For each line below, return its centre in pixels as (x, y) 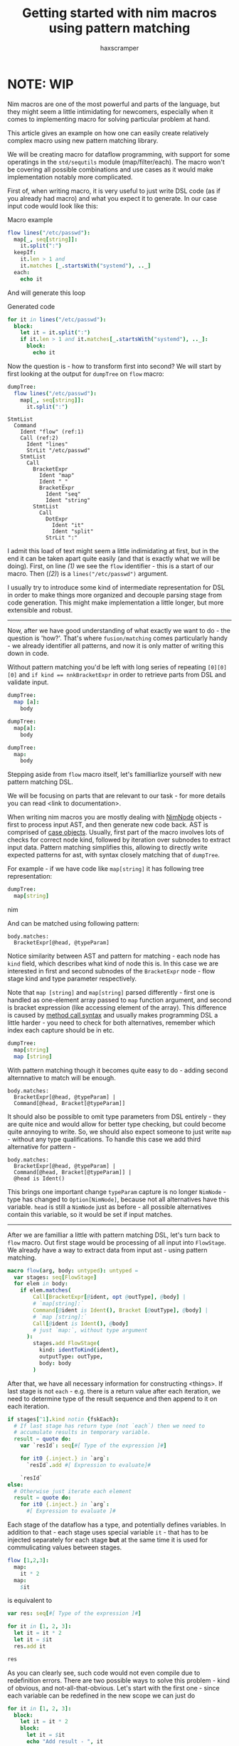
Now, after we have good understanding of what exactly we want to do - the (119, 631)
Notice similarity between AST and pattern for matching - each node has (114, 956)
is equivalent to (30, 1601)
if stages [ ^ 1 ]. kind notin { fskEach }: (63, 1419)
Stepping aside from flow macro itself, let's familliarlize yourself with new (115, 775)
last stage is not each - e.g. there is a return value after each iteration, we (114, 1391)
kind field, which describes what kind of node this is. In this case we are (113, 963)
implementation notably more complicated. (70, 177)
